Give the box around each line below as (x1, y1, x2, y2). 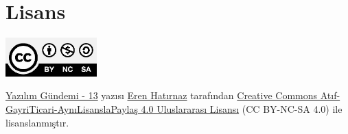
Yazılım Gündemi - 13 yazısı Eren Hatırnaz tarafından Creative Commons (5, 88, 318, 103)
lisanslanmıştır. (5, 115, 69, 129)
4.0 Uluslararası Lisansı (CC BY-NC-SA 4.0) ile (141, 102, 343, 116)
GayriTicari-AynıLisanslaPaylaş (5, 102, 138, 116)
